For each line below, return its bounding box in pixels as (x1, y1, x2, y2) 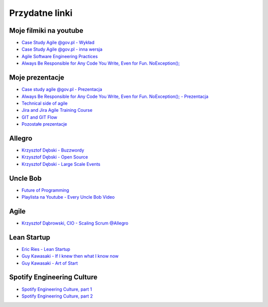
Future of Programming (21, 187, 69, 193)
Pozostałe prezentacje (21, 121, 67, 127)
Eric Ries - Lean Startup (21, 246, 70, 252)
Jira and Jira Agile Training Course (21, 107, 93, 113)
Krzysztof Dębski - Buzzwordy (21, 147, 84, 153)
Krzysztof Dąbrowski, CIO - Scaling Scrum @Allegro (21, 220, 129, 226)
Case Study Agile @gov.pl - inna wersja (21, 46, 103, 52)
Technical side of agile (21, 100, 68, 106)
